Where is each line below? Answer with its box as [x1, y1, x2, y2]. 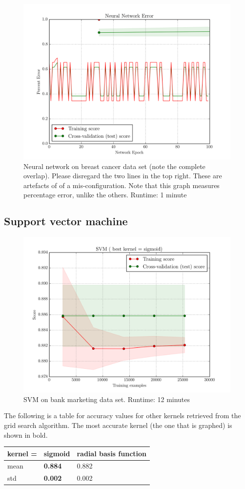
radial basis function [77, 448, 147, 458]
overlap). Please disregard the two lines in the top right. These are [23, 170, 222, 181]
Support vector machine [4, 213, 128, 229]
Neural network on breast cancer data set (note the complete [23, 161, 205, 171]
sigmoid [43, 448, 70, 458]
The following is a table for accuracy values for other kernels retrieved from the [4, 410, 241, 421]
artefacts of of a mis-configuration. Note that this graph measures [23, 180, 220, 190]
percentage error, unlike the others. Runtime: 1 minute [23, 190, 187, 200]
